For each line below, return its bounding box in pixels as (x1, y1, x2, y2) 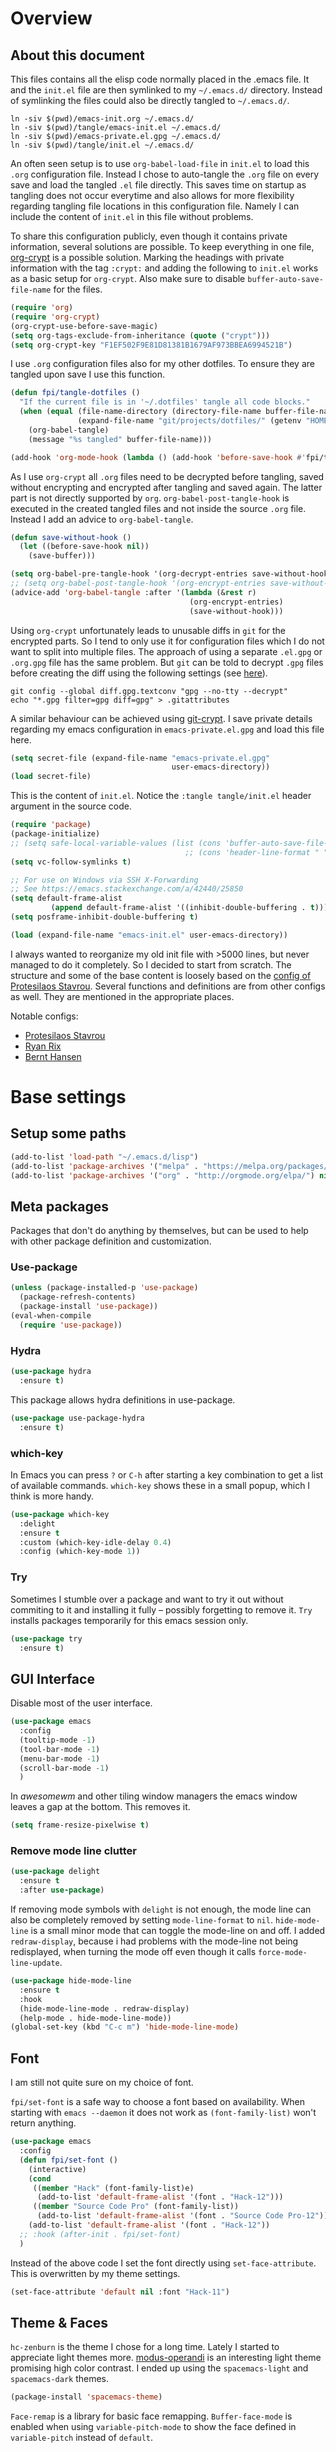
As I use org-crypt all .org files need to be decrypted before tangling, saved (10, 470, 325, 482)
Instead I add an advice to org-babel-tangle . (10, 513, 194, 525)
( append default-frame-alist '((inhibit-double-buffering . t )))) (50, 903, 333, 913)
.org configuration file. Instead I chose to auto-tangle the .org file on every (10, 168, 320, 180)
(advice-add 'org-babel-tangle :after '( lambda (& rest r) (10, 587, 257, 597)
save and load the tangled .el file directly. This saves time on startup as (10, 179, 307, 191)
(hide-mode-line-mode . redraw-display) (19, 2003, 190, 2014)
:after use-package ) (19, 1885, 105, 1896)
